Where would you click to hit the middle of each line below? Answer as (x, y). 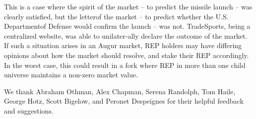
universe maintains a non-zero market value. (71, 75)
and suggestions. (29, 110)
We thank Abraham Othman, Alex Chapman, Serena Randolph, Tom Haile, (120, 91)
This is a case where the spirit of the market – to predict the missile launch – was (128, 6)
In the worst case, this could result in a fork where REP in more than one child (125, 65)
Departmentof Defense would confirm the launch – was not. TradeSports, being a (127, 26)
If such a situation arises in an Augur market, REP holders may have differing (123, 45)
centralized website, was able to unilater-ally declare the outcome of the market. (126, 35)
